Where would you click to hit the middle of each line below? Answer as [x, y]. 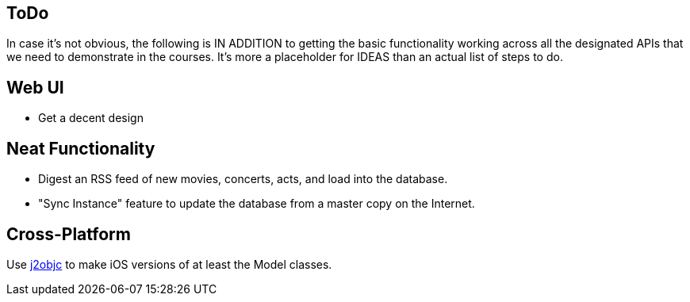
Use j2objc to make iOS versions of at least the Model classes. [169, 264]
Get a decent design [91, 118]
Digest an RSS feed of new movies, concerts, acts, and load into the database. [243, 179]
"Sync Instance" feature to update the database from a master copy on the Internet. [257, 204]
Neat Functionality [81, 148]
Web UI [35, 87]
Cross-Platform [69, 234]
